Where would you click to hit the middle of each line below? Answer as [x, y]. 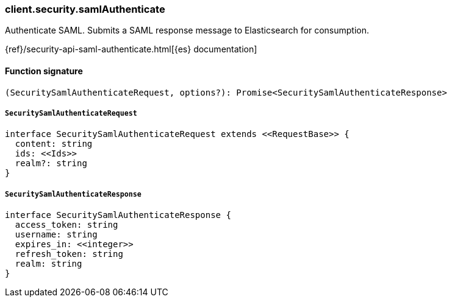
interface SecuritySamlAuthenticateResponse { [118, 215]
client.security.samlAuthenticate [85, 9]
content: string [54, 144]
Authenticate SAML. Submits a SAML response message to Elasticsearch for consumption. [187, 30]
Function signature [44, 71]
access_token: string [66, 225]
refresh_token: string [69, 254]
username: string [56, 235]
